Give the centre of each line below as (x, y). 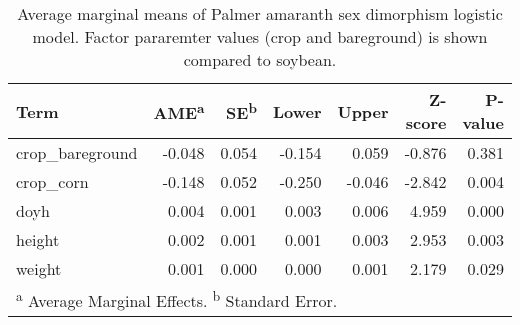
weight (39, 268)
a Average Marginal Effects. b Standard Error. (177, 299)
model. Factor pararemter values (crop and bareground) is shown (260, 36)
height (38, 239)
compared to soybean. (260, 59)
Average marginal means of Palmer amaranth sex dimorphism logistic (260, 13)
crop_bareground (77, 152)
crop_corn (52, 181)
